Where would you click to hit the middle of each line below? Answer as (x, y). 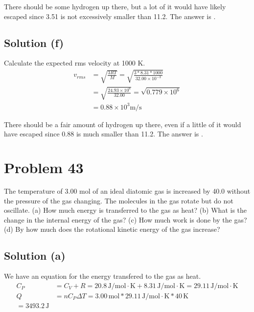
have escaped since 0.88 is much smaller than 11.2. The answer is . (104, 134)
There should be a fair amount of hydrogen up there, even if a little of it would (123, 124)
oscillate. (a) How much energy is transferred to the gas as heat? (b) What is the (126, 210)
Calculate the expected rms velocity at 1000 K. (75, 63)
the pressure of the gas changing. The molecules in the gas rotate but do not (119, 200)
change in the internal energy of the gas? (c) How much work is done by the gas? (126, 219)
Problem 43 (44, 167)
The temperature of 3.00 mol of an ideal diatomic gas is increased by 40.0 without (127, 190)
